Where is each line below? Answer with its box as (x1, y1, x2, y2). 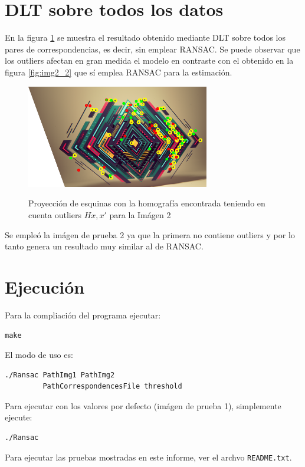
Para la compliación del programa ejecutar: (5, 308, 161, 321)
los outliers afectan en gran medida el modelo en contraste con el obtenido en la (5, 54, 294, 67)
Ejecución (5, 274, 85, 298)
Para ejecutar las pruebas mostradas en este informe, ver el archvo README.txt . (5, 450, 292, 463)
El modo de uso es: (5, 348, 73, 361)
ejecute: (5, 411, 32, 423)
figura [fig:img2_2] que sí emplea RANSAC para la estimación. (5, 65, 232, 78)
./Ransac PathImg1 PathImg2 (5, 370, 115, 379)
